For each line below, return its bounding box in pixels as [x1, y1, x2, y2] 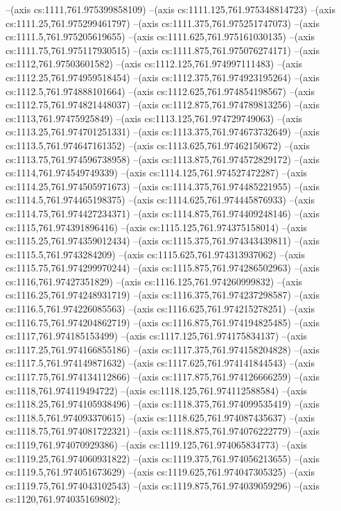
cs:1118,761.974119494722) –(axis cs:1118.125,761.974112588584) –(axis [6, 383, 308, 397]
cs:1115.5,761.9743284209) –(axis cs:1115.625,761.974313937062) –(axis [6, 246, 305, 261]
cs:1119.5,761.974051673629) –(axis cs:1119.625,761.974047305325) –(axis [6, 464, 315, 479]
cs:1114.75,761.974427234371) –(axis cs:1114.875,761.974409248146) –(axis [6, 206, 320, 220]
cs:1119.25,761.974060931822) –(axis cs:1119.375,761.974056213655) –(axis [6, 451, 320, 465]
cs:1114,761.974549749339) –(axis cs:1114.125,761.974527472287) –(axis [6, 165, 308, 180]
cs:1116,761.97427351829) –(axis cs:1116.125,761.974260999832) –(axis [6, 274, 303, 288]
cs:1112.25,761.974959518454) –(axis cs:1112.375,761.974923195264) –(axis [6, 69, 320, 84]
